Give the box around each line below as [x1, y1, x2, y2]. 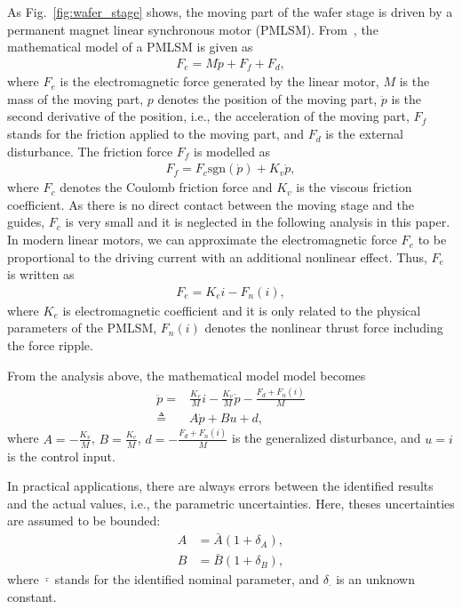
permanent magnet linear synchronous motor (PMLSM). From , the [7, 20, 378, 38]
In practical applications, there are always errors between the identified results [7, 477, 434, 495]
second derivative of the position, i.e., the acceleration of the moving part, [7, 107, 410, 125]
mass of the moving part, [7, 89, 144, 108]
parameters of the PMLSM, [7, 318, 157, 337]
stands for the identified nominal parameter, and [54, 570, 320, 589]
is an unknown [336, 570, 415, 589]
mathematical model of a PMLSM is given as [7, 37, 253, 56]
